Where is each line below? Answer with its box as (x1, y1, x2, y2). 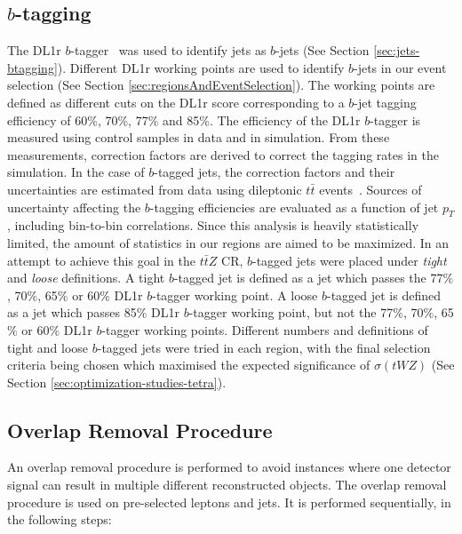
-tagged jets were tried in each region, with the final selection (97, 338, 431, 356)
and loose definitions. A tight (7, 268, 165, 287)
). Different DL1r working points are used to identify (57, 58, 345, 76)
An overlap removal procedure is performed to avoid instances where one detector (7, 458, 451, 476)
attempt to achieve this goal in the (7, 251, 196, 269)
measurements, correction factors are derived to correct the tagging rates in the (7, 145, 439, 163)
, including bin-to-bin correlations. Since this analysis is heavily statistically (7, 216, 419, 235)
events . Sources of (319, 179, 422, 198)
